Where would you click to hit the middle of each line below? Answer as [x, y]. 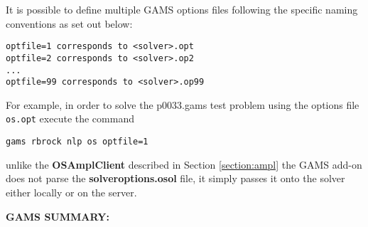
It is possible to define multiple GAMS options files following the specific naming [182, 9]
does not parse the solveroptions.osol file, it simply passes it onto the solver [175, 178]
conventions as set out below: [69, 23]
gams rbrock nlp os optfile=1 [77, 142]
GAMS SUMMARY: [58, 216]
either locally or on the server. [71, 192]
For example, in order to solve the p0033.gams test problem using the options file [183, 104]
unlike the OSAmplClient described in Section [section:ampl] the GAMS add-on [184, 164]
